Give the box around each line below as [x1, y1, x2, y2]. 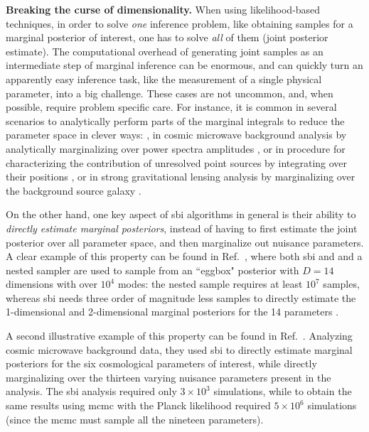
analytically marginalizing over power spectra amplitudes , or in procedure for [6, 141, 346, 156]
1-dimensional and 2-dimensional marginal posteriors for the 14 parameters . [6, 304, 339, 319]
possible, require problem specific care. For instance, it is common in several [6, 99, 337, 114]
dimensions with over [6, 276, 97, 291]
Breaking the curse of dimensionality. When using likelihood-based [6, 2, 321, 16]
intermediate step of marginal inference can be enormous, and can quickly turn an [6, 58, 363, 72]
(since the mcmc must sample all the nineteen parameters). [6, 411, 264, 426]
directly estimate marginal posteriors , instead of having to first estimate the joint [6, 220, 358, 235]
